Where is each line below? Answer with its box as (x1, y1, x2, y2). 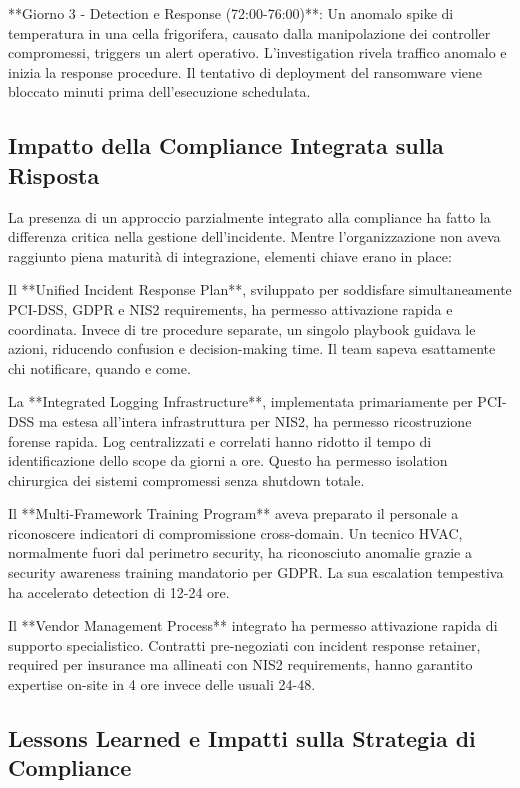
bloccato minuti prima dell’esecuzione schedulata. (8, 81, 311, 102)
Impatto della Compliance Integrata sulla (8, 130, 444, 161)
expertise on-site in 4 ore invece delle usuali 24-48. (8, 674, 316, 695)
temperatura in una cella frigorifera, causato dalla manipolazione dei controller (8, 22, 491, 43)
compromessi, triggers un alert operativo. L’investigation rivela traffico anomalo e (8, 42, 507, 63)
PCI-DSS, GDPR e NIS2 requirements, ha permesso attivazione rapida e (8, 298, 453, 319)
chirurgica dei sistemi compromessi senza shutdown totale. (8, 469, 365, 490)
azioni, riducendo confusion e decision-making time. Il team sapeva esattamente (8, 338, 496, 359)
